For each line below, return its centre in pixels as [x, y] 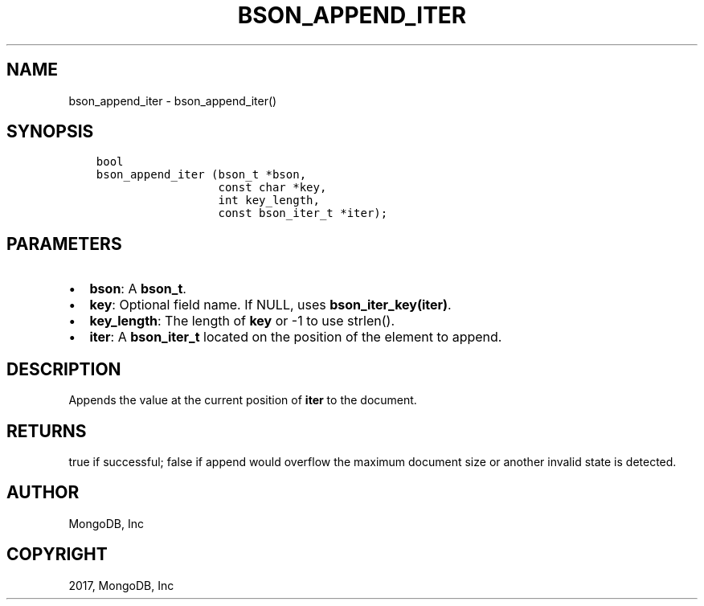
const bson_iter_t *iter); [303, 213]
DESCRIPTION [64, 369]
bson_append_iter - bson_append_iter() [173, 100]
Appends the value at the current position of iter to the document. [243, 400]
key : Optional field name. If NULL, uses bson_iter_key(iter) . [270, 305]
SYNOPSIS [50, 132]
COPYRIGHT [57, 555]
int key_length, [269, 201]
